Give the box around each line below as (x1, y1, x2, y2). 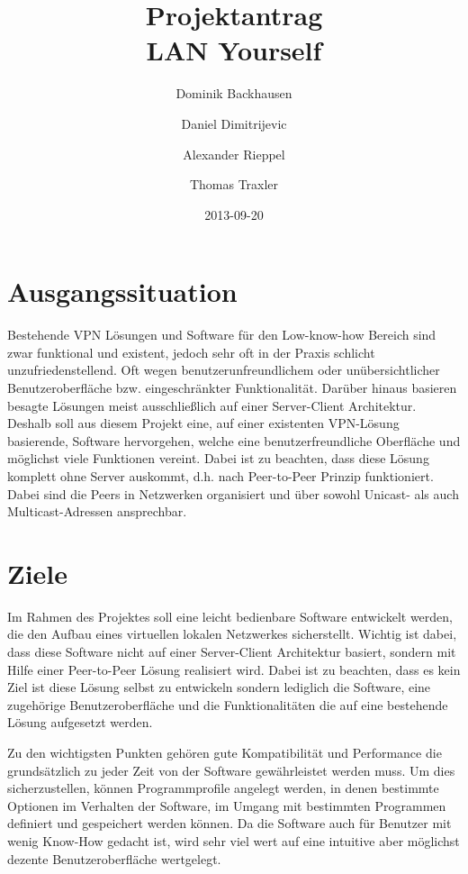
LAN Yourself (146, 32, 322, 68)
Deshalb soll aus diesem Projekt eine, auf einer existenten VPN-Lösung (7, 414, 400, 432)
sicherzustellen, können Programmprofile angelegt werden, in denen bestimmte (7, 778, 439, 797)
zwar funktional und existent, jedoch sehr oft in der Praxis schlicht (7, 342, 375, 361)
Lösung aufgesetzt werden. (7, 713, 153, 732)
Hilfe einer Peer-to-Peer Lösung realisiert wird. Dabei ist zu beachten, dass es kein (7, 660, 461, 678)
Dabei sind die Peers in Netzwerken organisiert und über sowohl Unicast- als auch (7, 484, 459, 503)
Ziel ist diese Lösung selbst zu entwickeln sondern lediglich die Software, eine (7, 678, 431, 696)
